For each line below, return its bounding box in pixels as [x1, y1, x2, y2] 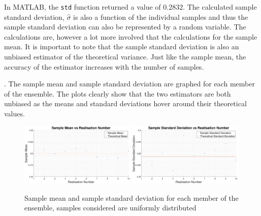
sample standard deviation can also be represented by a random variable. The [4, 21, 246, 32]
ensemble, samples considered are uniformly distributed [24, 202, 197, 213]
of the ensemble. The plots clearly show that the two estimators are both [4, 88, 231, 99]
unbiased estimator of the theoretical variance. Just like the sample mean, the [4, 51, 246, 62]
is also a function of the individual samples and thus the [73, 11, 248, 22]
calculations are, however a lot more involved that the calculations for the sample [4, 31, 257, 42]
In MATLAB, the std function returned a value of [4, 2, 161, 12]
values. [4, 108, 25, 118]
